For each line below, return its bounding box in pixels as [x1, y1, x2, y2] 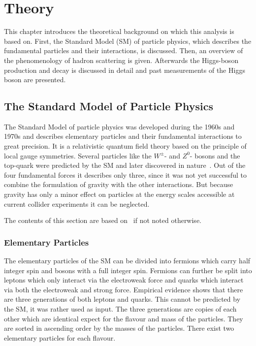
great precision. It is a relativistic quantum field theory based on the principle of [4, 141, 247, 151]
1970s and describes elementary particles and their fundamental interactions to [4, 131, 242, 141]
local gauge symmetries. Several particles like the [4, 150, 152, 160]
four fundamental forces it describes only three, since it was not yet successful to [4, 169, 247, 180]
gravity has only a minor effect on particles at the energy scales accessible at [4, 189, 235, 199]
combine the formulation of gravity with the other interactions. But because [4, 179, 233, 189]
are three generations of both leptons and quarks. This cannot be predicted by [4, 294, 241, 304]
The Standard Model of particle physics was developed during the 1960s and [4, 121, 235, 131]
